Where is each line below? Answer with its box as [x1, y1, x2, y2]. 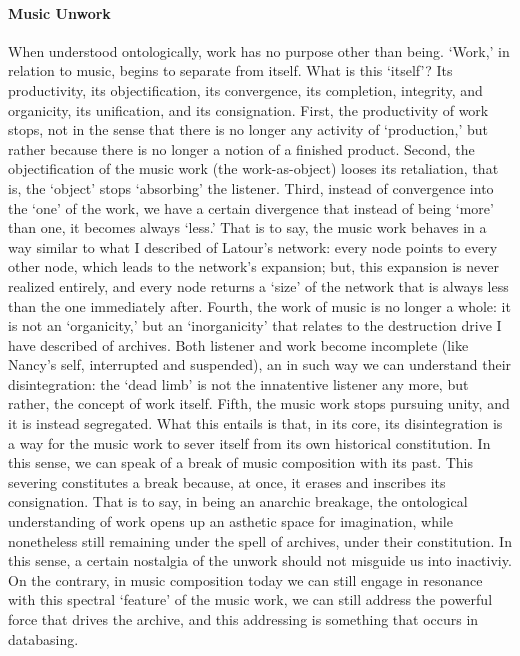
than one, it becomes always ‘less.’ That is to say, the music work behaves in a [8, 217, 487, 238]
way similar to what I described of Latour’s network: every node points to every [8, 236, 498, 257]
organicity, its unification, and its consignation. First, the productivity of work [8, 99, 489, 120]
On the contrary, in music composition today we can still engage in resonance [8, 569, 483, 590]
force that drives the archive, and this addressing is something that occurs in [8, 609, 479, 630]
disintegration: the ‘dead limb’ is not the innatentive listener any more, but [8, 373, 469, 394]
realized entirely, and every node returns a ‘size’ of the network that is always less [8, 275, 509, 296]
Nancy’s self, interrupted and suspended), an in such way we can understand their [8, 354, 512, 375]
